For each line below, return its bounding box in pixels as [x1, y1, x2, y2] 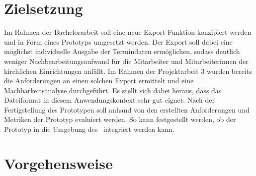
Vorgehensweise [4, 153, 113, 173]
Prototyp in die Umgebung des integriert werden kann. [4, 124, 174, 134]
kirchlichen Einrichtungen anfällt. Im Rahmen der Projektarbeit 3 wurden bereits [4, 65, 252, 76]
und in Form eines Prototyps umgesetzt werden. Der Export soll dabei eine [4, 36, 233, 47]
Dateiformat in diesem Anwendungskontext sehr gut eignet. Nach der [4, 95, 215, 105]
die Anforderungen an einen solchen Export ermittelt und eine [4, 75, 194, 86]
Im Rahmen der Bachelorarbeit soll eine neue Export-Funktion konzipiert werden [4, 27, 252, 37]
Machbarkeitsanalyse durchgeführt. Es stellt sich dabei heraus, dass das [4, 85, 222, 95]
